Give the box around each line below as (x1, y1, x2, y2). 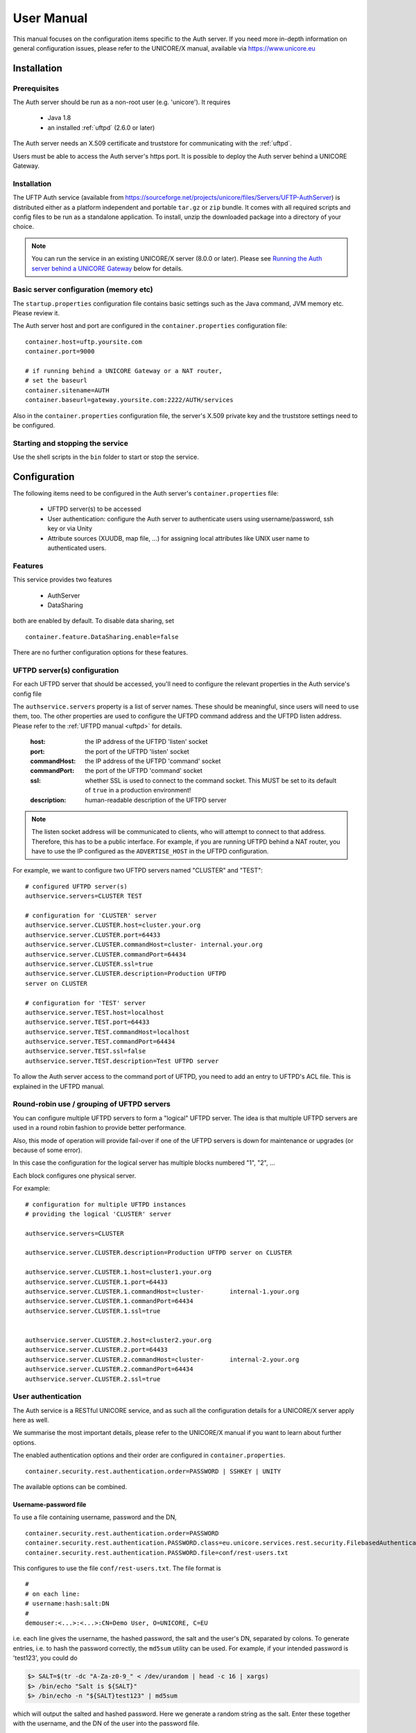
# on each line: (25, 1590, 80, 1598)
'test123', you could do (12, 1654, 78, 1662)
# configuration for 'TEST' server (25, 999, 146, 1007)
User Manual (12, 10, 88, 26)
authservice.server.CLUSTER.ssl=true (25, 960, 154, 968)
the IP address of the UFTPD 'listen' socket (85, 738, 208, 746)
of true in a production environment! (85, 786, 191, 794)
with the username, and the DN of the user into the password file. (12, 1719, 200, 1727)
